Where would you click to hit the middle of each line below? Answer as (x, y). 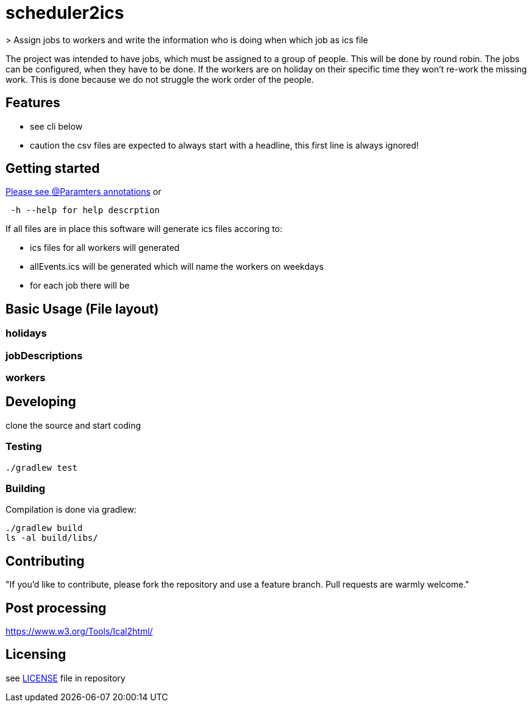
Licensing (36, 655)
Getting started (53, 169)
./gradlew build (44, 528)
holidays (26, 333)
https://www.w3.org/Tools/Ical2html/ (79, 631)
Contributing (45, 561)
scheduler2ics (65, 13)
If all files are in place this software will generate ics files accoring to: (144, 229)
